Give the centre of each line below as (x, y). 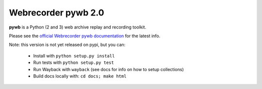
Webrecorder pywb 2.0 (57, 13)
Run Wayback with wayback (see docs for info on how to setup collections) (108, 69)
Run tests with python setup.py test (74, 62)
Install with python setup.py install (74, 56)
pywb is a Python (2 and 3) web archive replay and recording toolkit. (78, 27)
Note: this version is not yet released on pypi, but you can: (67, 45)
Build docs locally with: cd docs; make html (80, 76)
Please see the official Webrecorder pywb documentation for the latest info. (85, 36)
